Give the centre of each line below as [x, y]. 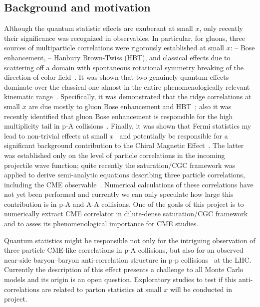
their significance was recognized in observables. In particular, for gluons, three [125, 38]
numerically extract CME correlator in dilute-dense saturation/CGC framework [126, 214]
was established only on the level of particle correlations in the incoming [115, 155]
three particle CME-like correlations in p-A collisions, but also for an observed [124, 250]
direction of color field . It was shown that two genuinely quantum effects [117, 77]
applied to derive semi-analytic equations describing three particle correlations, [125, 175]
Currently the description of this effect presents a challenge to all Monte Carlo [124, 269]
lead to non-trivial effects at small [56, 135]
